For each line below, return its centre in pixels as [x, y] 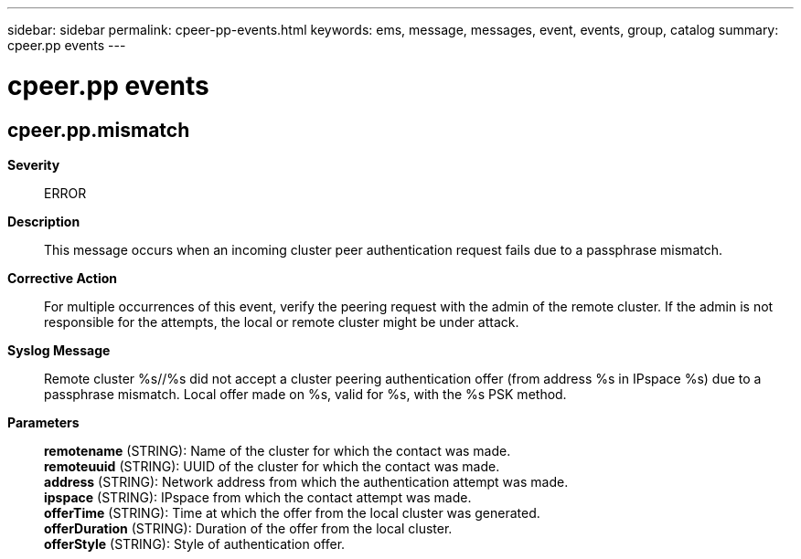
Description [44, 221]
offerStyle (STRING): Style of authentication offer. [195, 543]
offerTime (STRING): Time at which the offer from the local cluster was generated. [292, 512]
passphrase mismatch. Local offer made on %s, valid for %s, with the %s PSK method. [305, 394]
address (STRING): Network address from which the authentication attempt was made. [306, 481]
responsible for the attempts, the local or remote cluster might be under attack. [282, 322]
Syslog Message [59, 350]
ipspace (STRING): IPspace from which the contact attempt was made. [258, 497]
